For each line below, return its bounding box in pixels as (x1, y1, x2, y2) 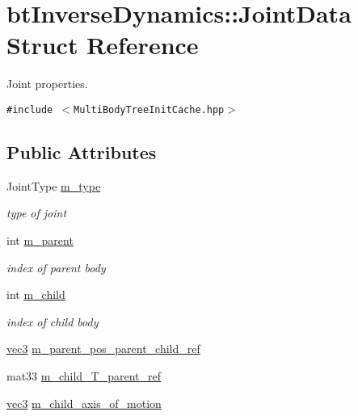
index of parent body (6, 258, 106, 275)
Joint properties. (6, 75, 88, 92)
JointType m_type (6, 177, 101, 194)
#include (6, 103, 53, 116)
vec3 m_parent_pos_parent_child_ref (6, 340, 200, 357)
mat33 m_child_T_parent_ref (6, 367, 162, 384)
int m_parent (6, 231, 74, 248)
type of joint (6, 204, 67, 221)
